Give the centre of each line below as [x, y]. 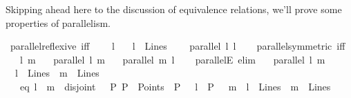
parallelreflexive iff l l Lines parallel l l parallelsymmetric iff [178, 46]
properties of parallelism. [58, 22]
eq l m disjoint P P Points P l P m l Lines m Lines [175, 86]
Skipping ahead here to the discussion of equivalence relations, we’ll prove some [174, 9]
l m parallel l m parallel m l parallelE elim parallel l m [172, 59]
